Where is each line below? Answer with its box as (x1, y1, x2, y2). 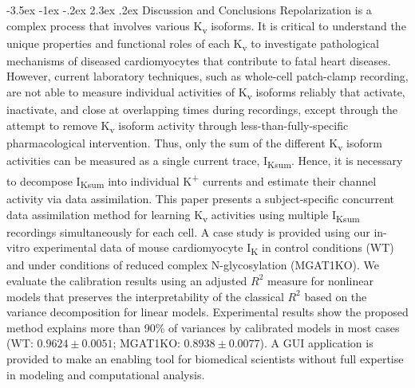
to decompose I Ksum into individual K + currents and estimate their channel (6, 170, 377, 191)
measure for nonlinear (267, 272, 373, 288)
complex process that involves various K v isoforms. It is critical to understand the (6, 17, 406, 36)
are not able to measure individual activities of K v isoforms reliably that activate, (6, 84, 405, 102)
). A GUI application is (259, 335, 373, 351)
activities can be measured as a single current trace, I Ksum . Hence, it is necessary (6, 152, 403, 170)
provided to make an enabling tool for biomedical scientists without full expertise (6, 350, 404, 366)
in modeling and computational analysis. (6, 366, 205, 382)
